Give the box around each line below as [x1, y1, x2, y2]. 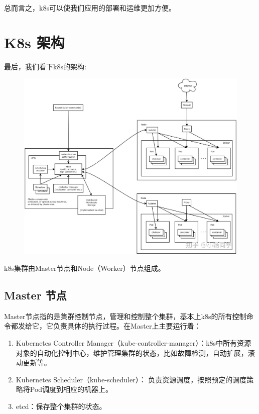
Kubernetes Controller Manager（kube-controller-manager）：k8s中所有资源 [16, 337, 251, 348]
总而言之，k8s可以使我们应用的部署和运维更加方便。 [4, 3, 176, 13]
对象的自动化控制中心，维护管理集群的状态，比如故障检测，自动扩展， [16, 347, 248, 358]
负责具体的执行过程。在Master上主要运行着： [53, 321, 201, 331]
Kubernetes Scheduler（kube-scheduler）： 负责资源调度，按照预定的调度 [16, 374, 247, 384]
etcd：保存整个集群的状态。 [16, 400, 106, 411]
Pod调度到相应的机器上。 [30, 384, 113, 394]
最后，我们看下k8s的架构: [4, 61, 86, 71]
